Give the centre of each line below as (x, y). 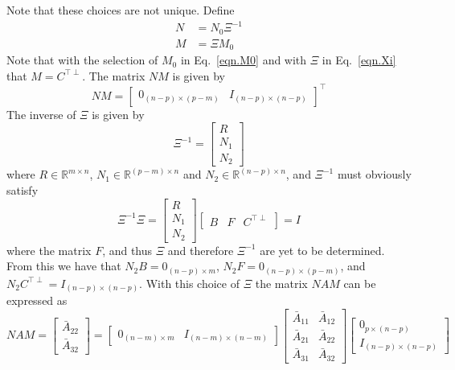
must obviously (374, 174)
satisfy (23, 189)
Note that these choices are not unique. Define (121, 10)
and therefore (201, 250)
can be (360, 283)
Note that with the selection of (82, 60)
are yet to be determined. (322, 250)
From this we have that (64, 266)
